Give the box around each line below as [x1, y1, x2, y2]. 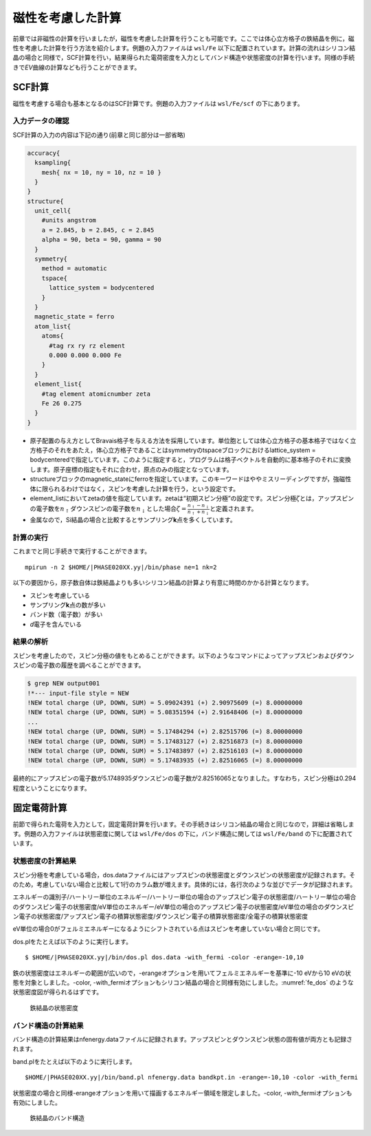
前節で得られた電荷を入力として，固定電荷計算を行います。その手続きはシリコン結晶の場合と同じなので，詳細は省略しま [12, 819, 355, 828]
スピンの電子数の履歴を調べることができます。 [12, 661, 145, 669]
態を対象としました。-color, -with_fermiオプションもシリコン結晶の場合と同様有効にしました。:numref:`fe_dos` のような [12, 978, 354, 987]
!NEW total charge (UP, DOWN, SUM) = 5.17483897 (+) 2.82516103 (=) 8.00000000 [27, 747, 303, 755]
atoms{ [41, 332, 64, 340]
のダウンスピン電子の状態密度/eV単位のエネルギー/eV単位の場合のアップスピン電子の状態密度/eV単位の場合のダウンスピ [12, 902, 354, 911]
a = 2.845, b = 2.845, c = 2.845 [41, 226, 155, 234]
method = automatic [41, 265, 108, 272]
